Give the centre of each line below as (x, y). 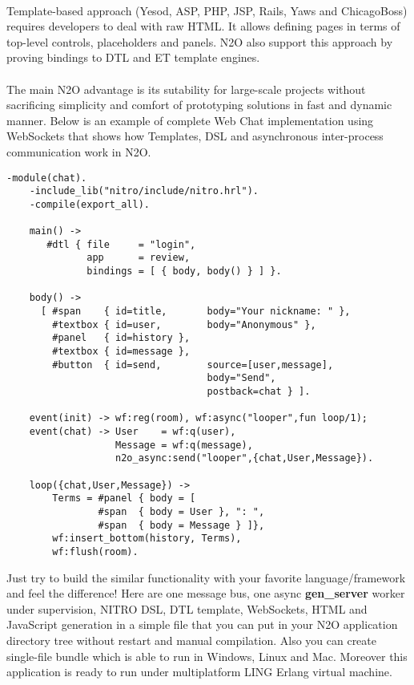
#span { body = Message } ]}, (181, 525)
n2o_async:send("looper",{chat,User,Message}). (245, 458)
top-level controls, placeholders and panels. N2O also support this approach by (200, 41)
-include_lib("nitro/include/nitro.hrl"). (144, 191)
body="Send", (241, 378)
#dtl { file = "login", (121, 244)
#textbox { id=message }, (121, 352)
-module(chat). (47, 178)
